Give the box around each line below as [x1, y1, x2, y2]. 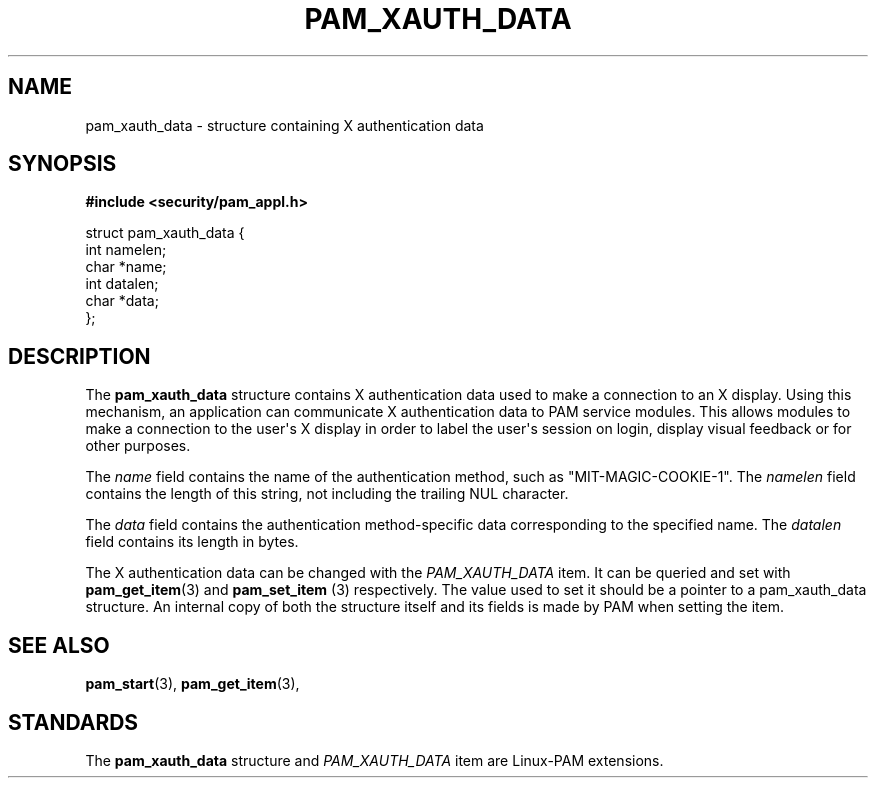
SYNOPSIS [8, 151, 117, 177]
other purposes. [85, 437, 191, 455]
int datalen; [85, 275, 159, 293]
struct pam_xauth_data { [85, 224, 245, 242]
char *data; [85, 292, 159, 310]
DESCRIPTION [8, 343, 151, 369]
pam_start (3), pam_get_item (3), [85, 675, 300, 693]
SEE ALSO [8, 632, 110, 658]
